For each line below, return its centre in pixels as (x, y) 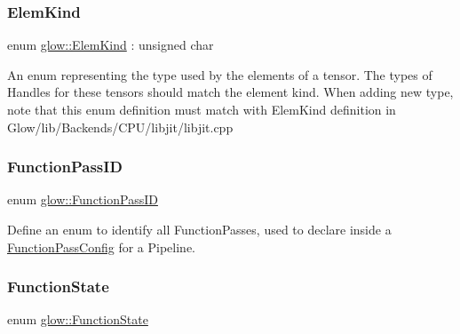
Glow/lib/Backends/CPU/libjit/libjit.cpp (120, 127)
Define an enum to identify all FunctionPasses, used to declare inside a (199, 229)
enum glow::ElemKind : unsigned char (111, 45)
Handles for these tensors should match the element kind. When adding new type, (230, 92)
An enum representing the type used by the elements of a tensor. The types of (220, 74)
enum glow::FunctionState (78, 319)
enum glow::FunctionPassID (83, 199)
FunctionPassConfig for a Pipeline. (102, 247)
